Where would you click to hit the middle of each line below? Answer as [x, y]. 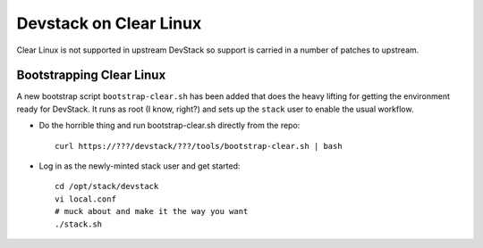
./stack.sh [79, 224]
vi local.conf [85, 199]
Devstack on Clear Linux [109, 23]
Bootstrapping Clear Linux [91, 75]
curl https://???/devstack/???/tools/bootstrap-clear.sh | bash [199, 146]
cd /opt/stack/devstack [107, 186]
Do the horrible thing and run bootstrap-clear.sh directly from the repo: [169, 126]
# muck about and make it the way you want [152, 211]
